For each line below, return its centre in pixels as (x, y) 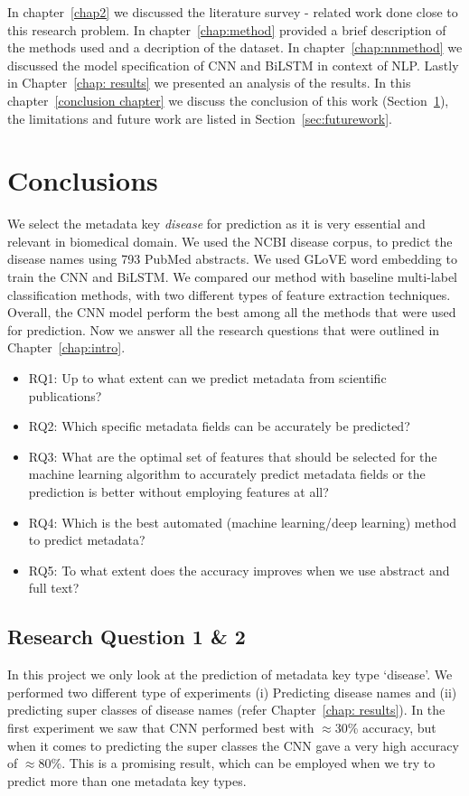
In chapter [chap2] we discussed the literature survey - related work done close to (233, 12)
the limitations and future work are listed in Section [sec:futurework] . (200, 118)
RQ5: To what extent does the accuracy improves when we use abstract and (239, 570)
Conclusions (83, 180)
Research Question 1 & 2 (127, 637)
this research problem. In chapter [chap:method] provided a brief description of (227, 29)
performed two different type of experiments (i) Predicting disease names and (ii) (232, 692)
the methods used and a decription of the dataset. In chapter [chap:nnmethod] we (235, 47)
